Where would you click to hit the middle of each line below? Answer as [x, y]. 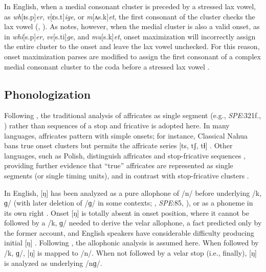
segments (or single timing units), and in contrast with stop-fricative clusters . [127, 175]
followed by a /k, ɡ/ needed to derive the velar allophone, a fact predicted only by [133, 223]
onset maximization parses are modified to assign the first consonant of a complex [132, 56]
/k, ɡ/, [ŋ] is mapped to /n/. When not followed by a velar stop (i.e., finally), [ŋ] [130, 253]
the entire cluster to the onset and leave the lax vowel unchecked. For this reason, [132, 46]
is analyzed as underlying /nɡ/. [53, 263]
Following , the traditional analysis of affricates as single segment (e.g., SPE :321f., [133, 115]
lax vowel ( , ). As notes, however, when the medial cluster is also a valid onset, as [132, 26]
